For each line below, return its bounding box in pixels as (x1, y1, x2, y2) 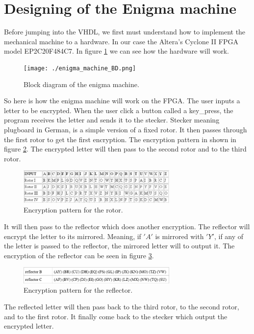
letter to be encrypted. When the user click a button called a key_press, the (4, 105, 233, 115)
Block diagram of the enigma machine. (24, 79, 139, 89)
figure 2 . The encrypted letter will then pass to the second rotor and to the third (4, 144, 247, 154)
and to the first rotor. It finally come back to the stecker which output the (4, 311, 228, 321)
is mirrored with (155, 231, 204, 241)
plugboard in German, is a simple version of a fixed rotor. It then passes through (4, 124, 247, 134)
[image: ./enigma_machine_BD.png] (24, 64, 136, 72)
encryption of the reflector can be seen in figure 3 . (4, 250, 154, 260)
